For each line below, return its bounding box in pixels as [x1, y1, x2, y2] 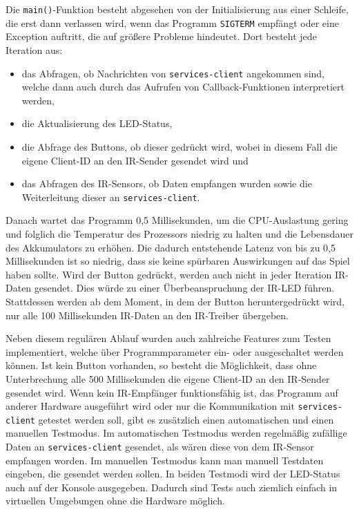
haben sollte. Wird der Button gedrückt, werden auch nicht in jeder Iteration [6, 267, 332, 281]
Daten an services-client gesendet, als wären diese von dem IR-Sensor [6, 439, 314, 453]
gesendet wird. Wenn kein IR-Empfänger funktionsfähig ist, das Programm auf [6, 385, 338, 399]
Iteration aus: [6, 42, 63, 57]
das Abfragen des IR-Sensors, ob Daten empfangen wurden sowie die [21, 176, 312, 191]
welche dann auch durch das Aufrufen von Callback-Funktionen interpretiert [21, 79, 345, 94]
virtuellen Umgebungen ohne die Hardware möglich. [6, 493, 225, 508]
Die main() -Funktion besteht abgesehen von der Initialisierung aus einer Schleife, [6, 2, 349, 16]
